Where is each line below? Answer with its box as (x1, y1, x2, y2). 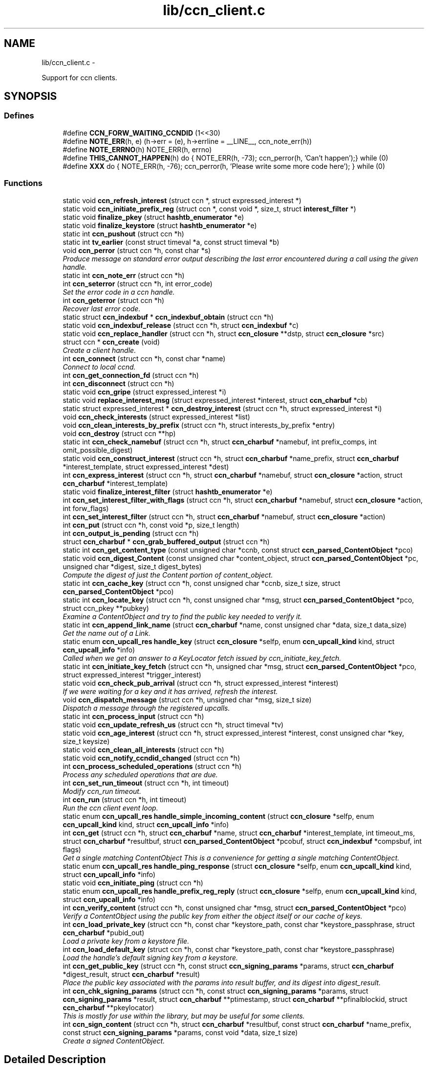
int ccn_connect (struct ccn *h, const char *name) (63, 354, 226, 363)
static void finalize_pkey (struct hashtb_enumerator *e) (63, 212, 244, 221)
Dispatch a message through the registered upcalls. (63, 703, 230, 712)
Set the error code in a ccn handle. (63, 287, 175, 296)
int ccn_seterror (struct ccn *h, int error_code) (63, 279, 213, 288)
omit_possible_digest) (63, 445, 133, 454)
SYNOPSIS (4, 90, 57, 103)
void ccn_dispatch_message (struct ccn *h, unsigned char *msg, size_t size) (63, 695, 312, 704)
